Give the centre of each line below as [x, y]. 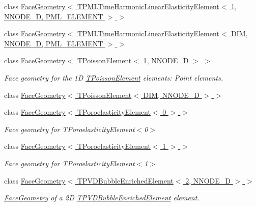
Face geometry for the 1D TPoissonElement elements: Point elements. [114, 77]
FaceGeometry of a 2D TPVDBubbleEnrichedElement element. [102, 198]
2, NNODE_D [208, 180]
